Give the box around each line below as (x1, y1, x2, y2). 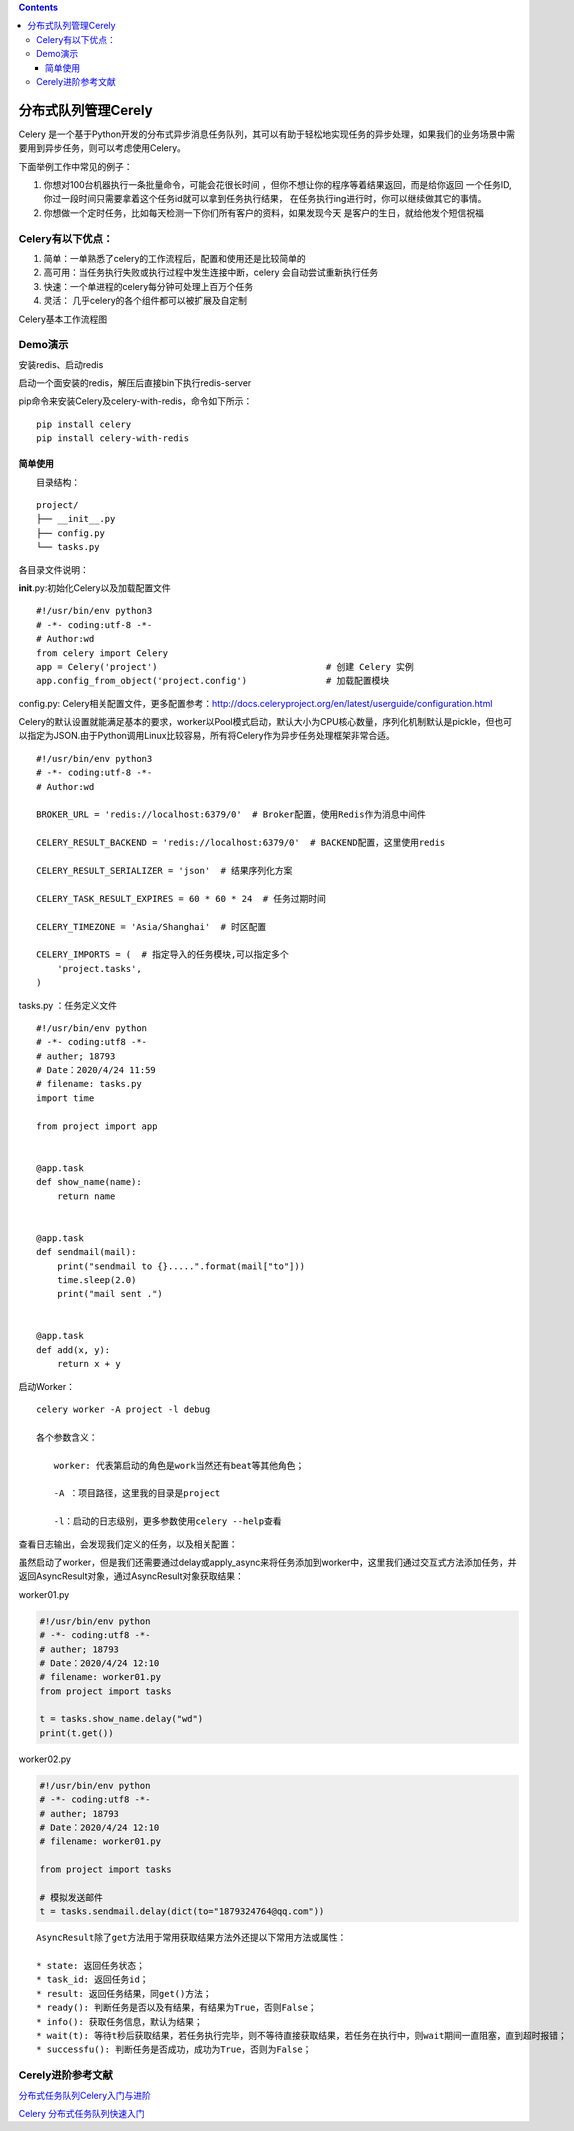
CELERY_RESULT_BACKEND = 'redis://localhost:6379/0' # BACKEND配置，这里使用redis (36, 837, 446, 849)
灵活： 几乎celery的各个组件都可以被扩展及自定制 (43, 295, 248, 307)
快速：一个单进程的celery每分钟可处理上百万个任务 (43, 280, 254, 292)
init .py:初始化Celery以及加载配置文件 (18, 581, 171, 594)
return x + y (56, 1358, 121, 1370)
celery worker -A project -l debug (36, 1404, 211, 1415)
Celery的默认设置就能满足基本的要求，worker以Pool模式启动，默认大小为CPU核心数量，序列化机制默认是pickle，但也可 (18, 716, 513, 728)
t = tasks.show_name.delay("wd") (39, 1713, 204, 1725)
